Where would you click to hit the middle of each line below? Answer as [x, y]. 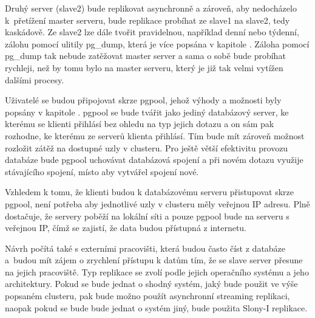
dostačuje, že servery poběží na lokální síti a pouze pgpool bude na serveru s [147, 216]
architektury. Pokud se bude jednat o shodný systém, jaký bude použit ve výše [151, 284]
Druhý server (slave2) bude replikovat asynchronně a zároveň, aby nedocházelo [151, 8]
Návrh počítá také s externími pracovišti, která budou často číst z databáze [145, 248]
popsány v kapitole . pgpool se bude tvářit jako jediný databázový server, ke [147, 112]
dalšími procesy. [35, 79]
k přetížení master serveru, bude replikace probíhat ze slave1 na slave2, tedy [147, 20]
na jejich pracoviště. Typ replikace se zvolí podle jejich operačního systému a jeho [157, 271]
